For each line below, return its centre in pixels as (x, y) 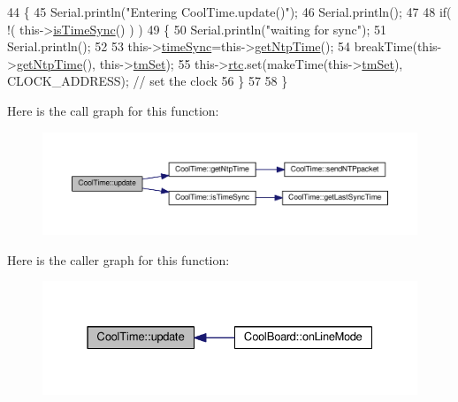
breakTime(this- (398, 46)
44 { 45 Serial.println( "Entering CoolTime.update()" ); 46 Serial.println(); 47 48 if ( (229, 11)
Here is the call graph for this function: (113, 110)
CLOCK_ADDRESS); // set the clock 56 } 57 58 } (148, 81)
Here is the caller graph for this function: (118, 259)
